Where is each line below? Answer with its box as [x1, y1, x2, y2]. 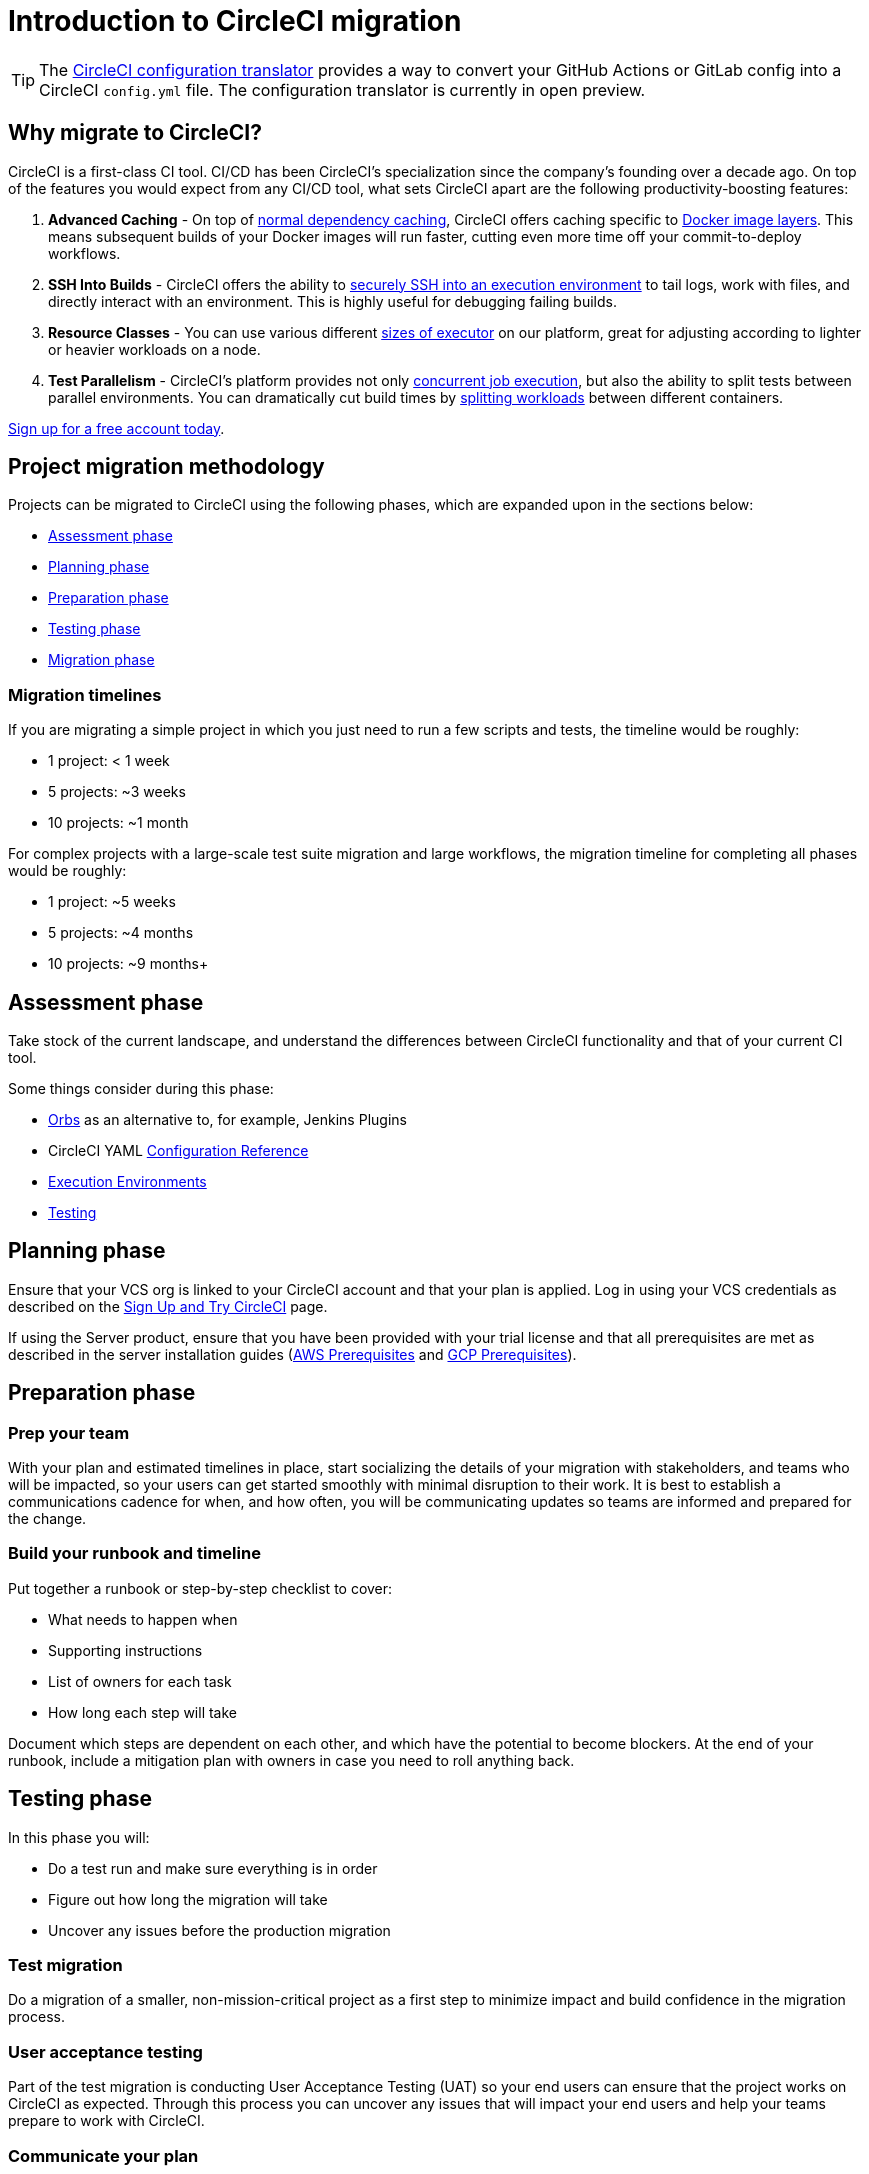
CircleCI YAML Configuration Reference [48, 1142, 309, 1160]
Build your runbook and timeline [8, 1543, 261, 1564]
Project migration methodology [8, 454, 325, 480]
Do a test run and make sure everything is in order [48, 1859, 378, 1877]
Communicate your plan [8, 2145, 199, 2166]
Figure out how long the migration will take [48, 1890, 328, 1908]
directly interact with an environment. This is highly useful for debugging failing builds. [48, 292, 617, 310]
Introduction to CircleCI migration [8, 4, 462, 38]
